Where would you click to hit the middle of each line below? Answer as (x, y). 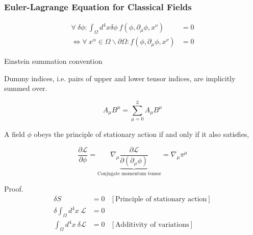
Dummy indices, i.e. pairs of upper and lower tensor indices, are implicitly (120, 78)
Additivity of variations (152, 225)
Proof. (14, 188)
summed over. (26, 88)
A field (15, 134)
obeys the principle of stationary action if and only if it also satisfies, (142, 134)
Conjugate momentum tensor (130, 174)
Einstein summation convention (53, 61)
